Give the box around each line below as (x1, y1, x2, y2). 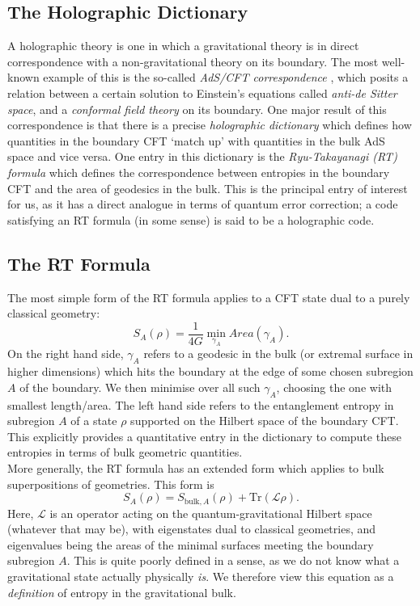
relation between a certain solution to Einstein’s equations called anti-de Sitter (7, 84, 397, 101)
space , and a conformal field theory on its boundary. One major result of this (7, 100, 387, 117)
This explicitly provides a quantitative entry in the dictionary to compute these (7, 427, 401, 444)
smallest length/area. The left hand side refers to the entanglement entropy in (7, 396, 394, 413)
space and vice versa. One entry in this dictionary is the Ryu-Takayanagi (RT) (7, 148, 397, 165)
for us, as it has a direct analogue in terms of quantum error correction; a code (7, 196, 398, 213)
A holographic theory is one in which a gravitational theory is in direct (7, 37, 359, 54)
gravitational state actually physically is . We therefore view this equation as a (7, 567, 394, 584)
